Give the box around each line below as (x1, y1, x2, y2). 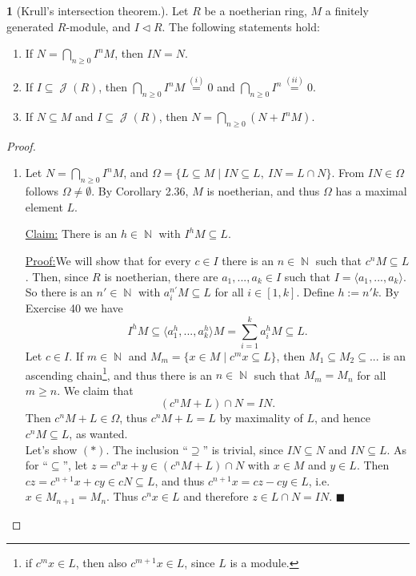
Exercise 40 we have (25, 300, 123, 316)
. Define (296, 284, 334, 300)
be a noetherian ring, (204, 2, 307, 18)
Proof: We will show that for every (25, 252, 191, 268)
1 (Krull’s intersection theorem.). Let (6, 2, 189, 18)
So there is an (25, 284, 93, 300)
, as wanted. (69, 425, 128, 442)
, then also (75, 554, 127, 571)
